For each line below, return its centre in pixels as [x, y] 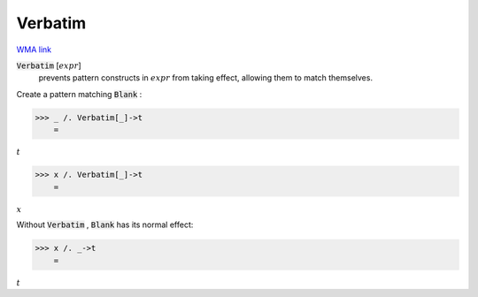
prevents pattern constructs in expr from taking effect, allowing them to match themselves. [206, 78]
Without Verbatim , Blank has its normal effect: [105, 225]
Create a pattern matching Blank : [79, 94]
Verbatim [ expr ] [49, 65]
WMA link [34, 49]
